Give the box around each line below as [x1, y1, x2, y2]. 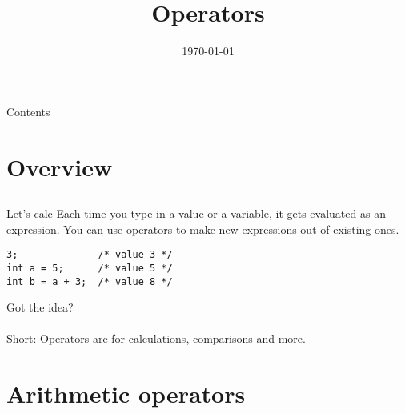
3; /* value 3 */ [6, 249, 173, 261]
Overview [6, 150, 113, 183]
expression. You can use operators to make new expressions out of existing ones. [6, 220, 399, 237]
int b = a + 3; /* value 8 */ [6, 275, 173, 287]
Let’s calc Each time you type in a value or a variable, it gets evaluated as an [6, 205, 386, 222]
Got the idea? [6, 299, 74, 316]
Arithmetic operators [6, 377, 246, 410]
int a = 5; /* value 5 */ [6, 262, 173, 274]
